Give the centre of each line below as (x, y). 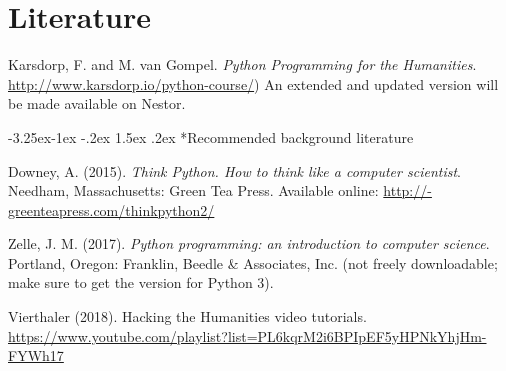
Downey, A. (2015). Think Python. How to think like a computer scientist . (234, 170)
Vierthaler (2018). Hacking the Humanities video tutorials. (187, 316)
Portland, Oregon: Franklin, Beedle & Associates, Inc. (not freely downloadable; (253, 262)
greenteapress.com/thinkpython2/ (111, 209)
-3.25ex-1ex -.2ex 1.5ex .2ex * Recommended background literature (211, 136)
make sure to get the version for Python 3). (141, 282)
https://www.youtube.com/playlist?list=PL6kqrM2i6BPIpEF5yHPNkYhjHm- (247, 335)
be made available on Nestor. (97, 103)
